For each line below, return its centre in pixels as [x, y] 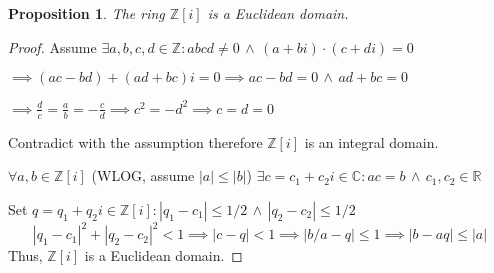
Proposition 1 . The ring [86, 13]
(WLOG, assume [143, 175]
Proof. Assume [52, 46]
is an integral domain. [371, 141]
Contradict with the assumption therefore [135, 141]
